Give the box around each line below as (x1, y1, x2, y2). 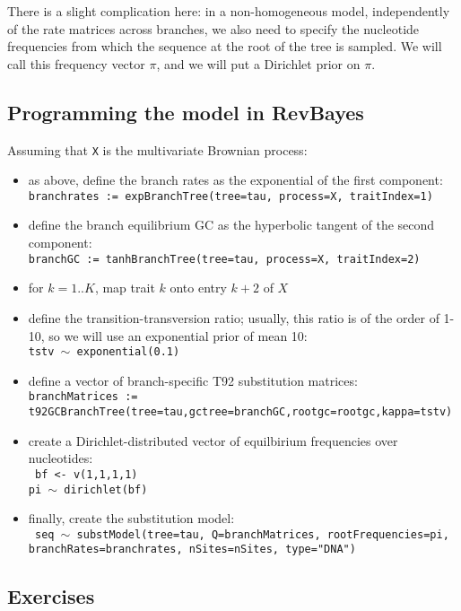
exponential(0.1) (76, 345, 180, 359)
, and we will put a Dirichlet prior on (156, 54, 361, 73)
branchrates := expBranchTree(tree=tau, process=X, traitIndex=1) (28, 189, 433, 203)
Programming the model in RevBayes (7, 98, 364, 126)
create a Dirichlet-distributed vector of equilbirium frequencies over (28, 431, 398, 450)
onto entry (170, 278, 227, 297)
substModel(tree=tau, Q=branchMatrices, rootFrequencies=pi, (76, 528, 449, 541)
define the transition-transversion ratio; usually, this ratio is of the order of (28, 308, 439, 327)
